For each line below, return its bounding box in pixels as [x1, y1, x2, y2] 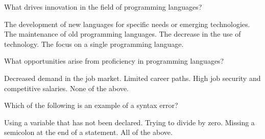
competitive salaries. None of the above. [4, 82, 129, 93]
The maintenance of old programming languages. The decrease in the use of [4, 29, 241, 39]
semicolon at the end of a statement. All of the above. [4, 127, 173, 137]
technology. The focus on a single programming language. [4, 38, 184, 49]
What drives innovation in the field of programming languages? [4, 2, 202, 12]
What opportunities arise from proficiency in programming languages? [4, 55, 224, 66]
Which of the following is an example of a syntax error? [4, 100, 178, 110]
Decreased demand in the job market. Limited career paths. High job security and [4, 72, 261, 83]
